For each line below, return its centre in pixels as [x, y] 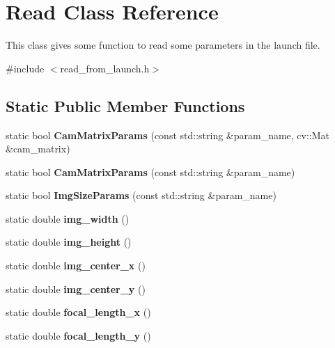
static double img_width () [68, 218]
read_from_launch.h [105, 68]
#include [25, 68]
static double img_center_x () [76, 266]
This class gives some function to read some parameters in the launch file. [163, 45]
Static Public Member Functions [125, 105]
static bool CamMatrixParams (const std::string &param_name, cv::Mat [168, 135]
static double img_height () [69, 242]
